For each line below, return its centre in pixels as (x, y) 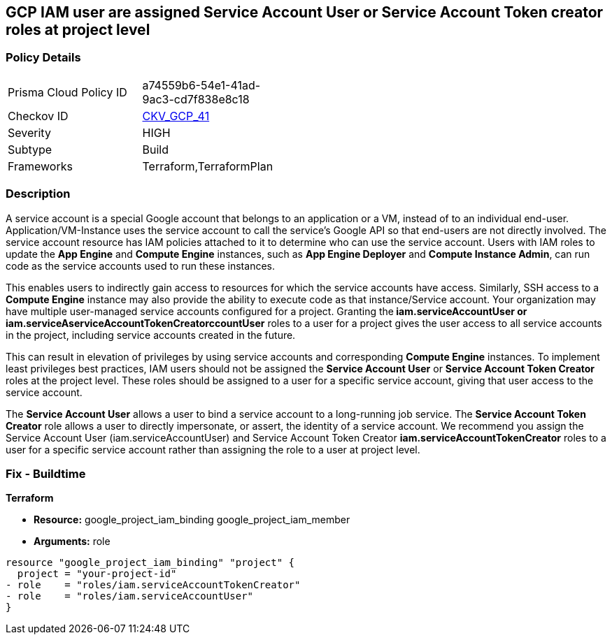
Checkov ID (38, 116)
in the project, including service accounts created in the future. (151, 335)
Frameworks (40, 166)
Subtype (30, 149)
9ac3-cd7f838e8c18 (196, 99)
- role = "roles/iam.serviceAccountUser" (130, 596)
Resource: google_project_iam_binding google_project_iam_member (192, 520)
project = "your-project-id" (97, 574)
